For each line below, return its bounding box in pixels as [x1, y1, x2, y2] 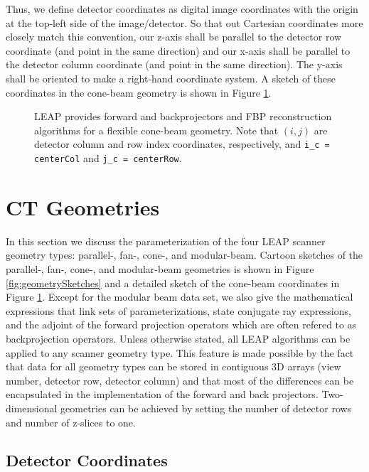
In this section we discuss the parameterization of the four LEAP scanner [6, 233, 326, 248]
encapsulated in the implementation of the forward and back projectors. [6, 387, 319, 402]
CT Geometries [6, 192, 160, 221]
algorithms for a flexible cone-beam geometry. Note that [34, 122, 279, 137]
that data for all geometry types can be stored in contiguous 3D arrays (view [6, 359, 341, 374]
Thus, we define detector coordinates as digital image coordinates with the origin [6, 1, 358, 16]
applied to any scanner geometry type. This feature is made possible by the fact [6, 345, 354, 360]
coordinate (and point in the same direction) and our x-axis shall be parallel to [6, 43, 351, 58]
